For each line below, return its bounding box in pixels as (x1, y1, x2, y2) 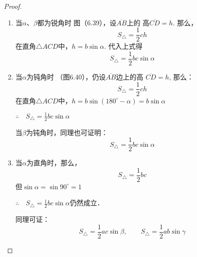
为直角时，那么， (26, 158, 81, 168)
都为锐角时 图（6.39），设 (37, 17, 117, 27)
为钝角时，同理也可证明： (26, 127, 108, 137)
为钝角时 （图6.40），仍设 (26, 71, 106, 81)
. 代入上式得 (104, 41, 143, 51)
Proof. (4, 1, 22, 11)
